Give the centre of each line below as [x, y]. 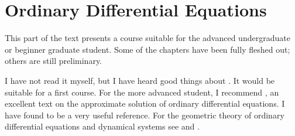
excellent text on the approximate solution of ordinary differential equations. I [145, 103]
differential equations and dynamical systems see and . [102, 126]
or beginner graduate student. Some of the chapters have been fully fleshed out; [147, 49]
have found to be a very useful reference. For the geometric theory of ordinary [145, 115]
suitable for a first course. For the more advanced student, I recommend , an [142, 92]
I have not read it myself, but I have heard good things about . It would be [140, 80]
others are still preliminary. [53, 61]
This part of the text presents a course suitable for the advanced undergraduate [147, 38]
